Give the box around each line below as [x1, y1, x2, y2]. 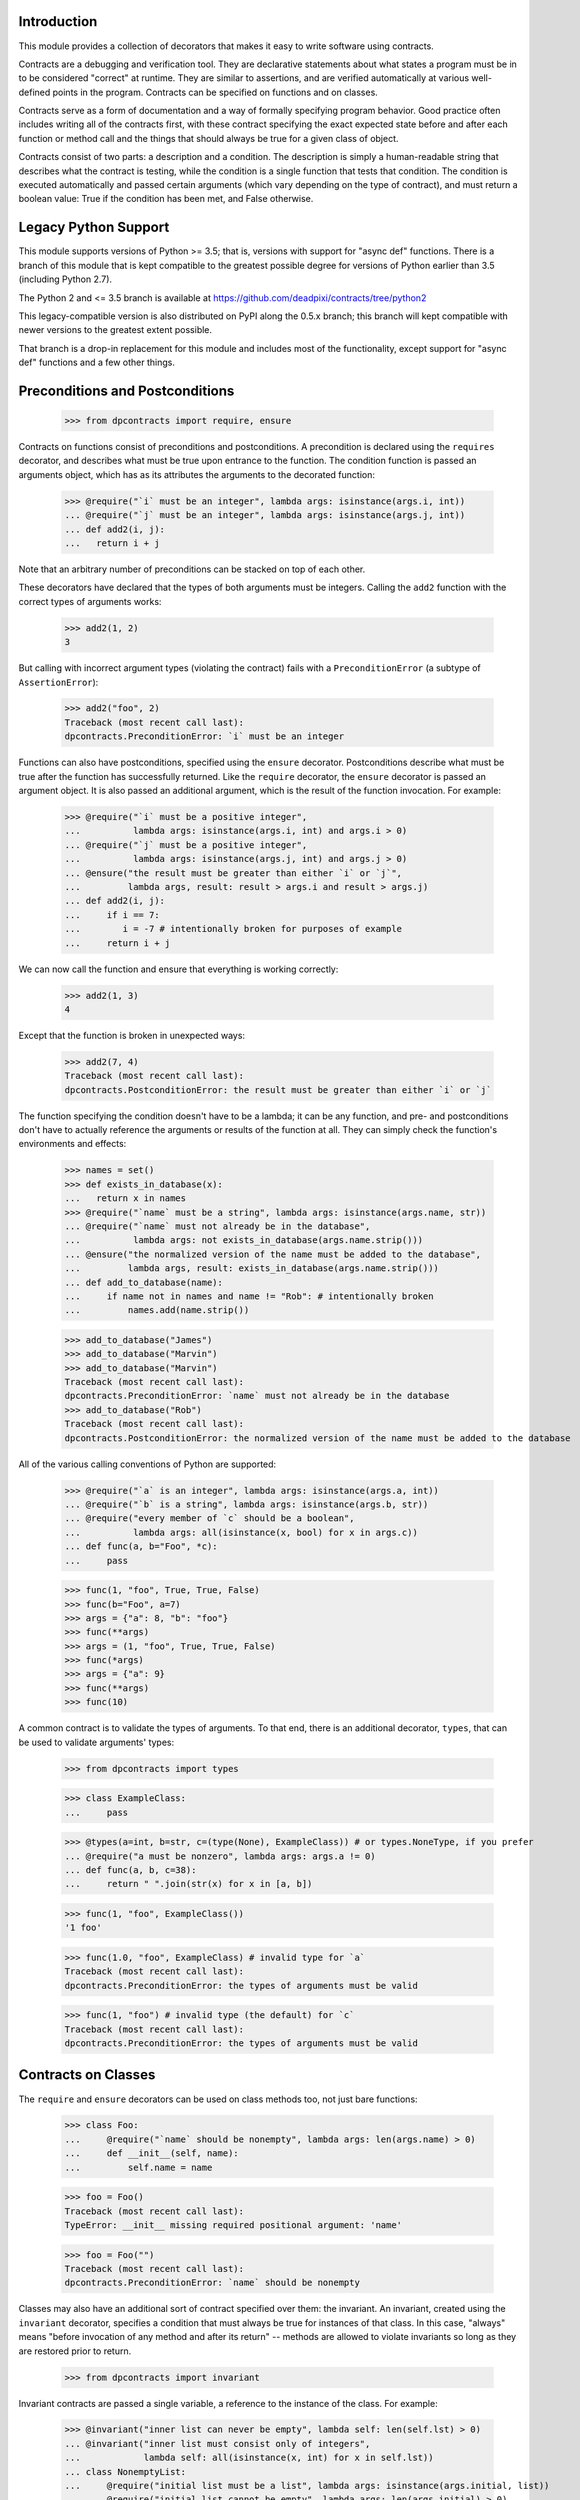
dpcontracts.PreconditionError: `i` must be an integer [64, 731, 345, 742]
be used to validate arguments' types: [18, 1736, 175, 1748]
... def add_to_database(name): [64, 1276, 224, 1288]
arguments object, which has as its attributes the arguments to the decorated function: [18, 468, 375, 480]
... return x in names [64, 1193, 187, 1204]
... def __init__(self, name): [64, 2148, 239, 2159]
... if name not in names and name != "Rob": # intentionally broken [64, 1290, 434, 1302]
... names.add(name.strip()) [64, 1305, 250, 1316]
